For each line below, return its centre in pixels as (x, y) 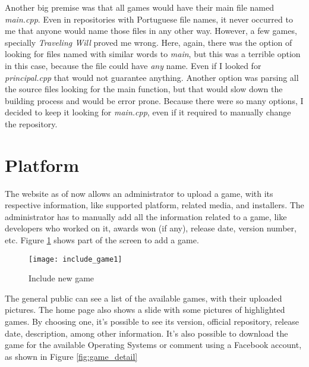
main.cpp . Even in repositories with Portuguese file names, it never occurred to (149, 19)
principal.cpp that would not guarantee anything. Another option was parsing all (152, 77)
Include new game (62, 278)
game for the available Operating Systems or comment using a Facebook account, (153, 345)
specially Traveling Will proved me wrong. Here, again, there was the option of (149, 42)
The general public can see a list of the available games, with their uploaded (144, 298)
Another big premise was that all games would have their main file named (139, 7)
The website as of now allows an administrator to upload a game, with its (139, 193)
